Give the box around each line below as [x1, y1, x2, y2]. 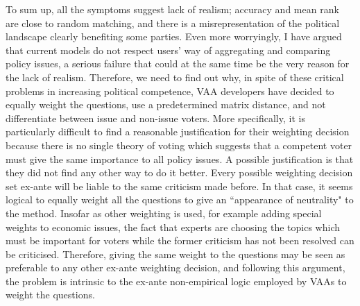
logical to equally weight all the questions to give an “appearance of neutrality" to [6, 192, 354, 207]
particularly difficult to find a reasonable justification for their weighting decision [6, 124, 350, 139]
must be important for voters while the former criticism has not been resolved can [6, 233, 354, 248]
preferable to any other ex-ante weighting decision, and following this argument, [6, 260, 345, 275]
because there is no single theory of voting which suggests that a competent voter [6, 137, 352, 152]
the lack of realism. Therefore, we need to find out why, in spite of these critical [6, 69, 344, 84]
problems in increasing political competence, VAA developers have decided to [6, 83, 334, 98]
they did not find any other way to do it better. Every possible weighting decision [6, 165, 353, 180]
